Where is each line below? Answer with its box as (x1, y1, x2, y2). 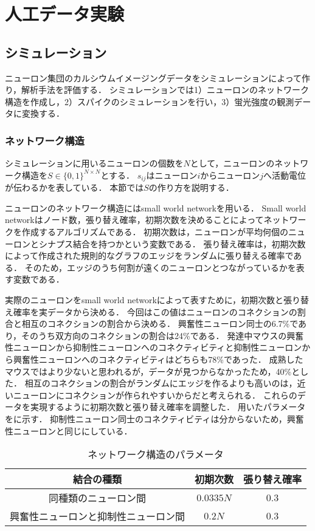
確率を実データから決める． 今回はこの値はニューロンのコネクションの (13, 305, 297, 318)
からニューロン (200, 168, 260, 181)
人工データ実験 (5, 1, 125, 26)
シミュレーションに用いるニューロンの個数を (5, 157, 184, 170)
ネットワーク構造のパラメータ (88, 447, 224, 462)
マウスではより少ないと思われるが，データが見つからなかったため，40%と (5, 365, 300, 377)
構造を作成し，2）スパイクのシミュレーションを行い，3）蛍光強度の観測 (5, 95, 294, 108)
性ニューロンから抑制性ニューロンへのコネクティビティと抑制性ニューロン (5, 341, 302, 354)
